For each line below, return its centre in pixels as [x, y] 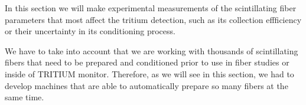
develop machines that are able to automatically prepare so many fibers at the [147, 85]
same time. [25, 97]
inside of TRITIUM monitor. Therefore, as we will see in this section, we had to [149, 73]
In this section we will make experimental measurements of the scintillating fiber [151, 8]
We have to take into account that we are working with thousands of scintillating [152, 50]
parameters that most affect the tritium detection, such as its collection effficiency [153, 19]
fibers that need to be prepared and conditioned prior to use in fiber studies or [147, 62]
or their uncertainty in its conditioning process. [90, 31]
